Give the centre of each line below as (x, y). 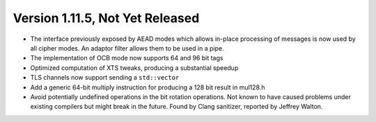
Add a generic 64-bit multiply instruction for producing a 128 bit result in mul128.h (148, 87)
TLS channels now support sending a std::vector (105, 78)
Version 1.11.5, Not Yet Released (106, 18)
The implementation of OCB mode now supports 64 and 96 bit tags (127, 58)
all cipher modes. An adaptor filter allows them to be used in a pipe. (127, 48)
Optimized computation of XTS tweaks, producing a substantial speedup (134, 68)
